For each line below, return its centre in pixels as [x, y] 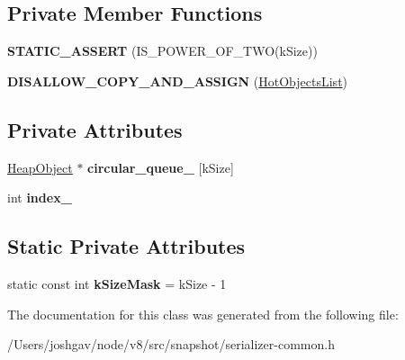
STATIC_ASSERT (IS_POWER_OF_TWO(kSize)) [162, 51]
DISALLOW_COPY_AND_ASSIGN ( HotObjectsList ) [178, 81]
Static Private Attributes [126, 246]
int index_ [40, 198]
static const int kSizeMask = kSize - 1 [117, 283]
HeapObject [40, 167]
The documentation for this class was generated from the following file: [203, 314]
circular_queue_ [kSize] [161, 167]
